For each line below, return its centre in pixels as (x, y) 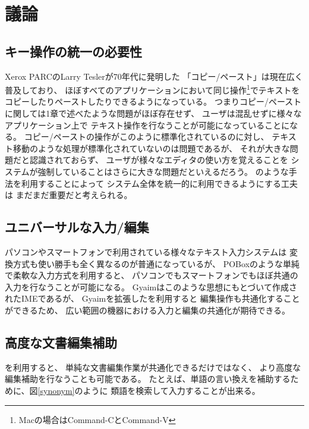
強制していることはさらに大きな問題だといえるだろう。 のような (163, 171)
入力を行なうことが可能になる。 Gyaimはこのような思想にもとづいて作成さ (151, 286)
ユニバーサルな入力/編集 (77, 227)
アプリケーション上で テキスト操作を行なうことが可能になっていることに (147, 125)
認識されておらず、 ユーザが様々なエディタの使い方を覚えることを (159, 160)
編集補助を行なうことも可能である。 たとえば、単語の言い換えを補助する (148, 379)
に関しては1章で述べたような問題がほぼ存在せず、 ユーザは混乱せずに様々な (153, 113)
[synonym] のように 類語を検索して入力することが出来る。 (149, 390)
